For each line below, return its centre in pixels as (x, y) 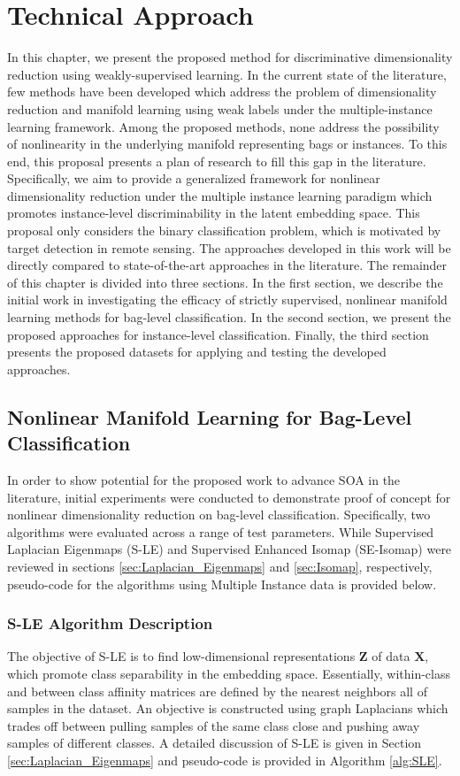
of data (391, 656)
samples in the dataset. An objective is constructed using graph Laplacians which (228, 708)
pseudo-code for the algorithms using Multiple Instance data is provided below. (222, 584)
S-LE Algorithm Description (110, 623)
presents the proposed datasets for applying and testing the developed (197, 352)
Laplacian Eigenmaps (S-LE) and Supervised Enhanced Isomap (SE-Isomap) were (230, 549)
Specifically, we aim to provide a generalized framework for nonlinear (194, 178)
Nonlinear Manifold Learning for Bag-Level (210, 416)
